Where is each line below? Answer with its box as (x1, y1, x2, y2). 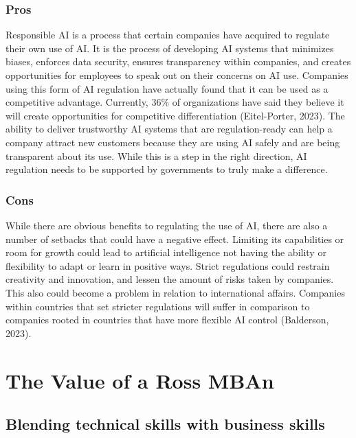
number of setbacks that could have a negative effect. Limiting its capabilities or (5, 231, 344, 246)
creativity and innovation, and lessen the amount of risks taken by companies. (5, 272, 334, 286)
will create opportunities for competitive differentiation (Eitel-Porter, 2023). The (5, 108, 345, 122)
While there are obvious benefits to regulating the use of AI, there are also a (5, 218, 328, 232)
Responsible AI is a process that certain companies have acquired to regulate (5, 27, 330, 42)
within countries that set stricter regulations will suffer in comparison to (5, 299, 310, 313)
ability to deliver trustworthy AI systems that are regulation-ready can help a (5, 122, 333, 136)
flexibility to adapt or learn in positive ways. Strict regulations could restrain (5, 258, 330, 273)
